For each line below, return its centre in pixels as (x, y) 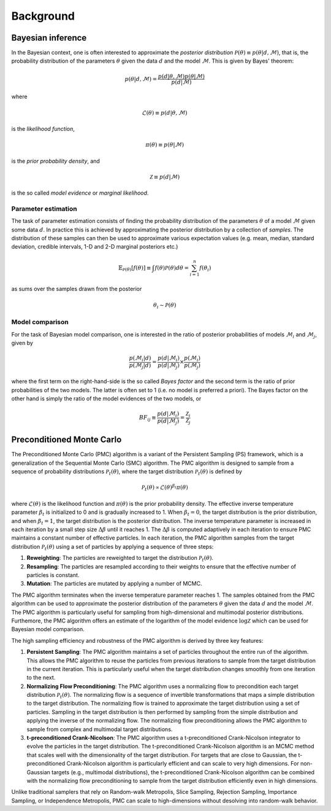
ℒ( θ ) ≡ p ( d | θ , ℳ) (165, 113)
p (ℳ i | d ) (140, 359)
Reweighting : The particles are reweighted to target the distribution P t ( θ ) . (120, 559)
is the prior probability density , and (56, 161)
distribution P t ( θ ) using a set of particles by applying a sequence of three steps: (112, 547)
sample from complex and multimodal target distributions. (100, 729)
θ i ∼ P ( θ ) (165, 306)
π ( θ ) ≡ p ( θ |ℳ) (165, 145)
